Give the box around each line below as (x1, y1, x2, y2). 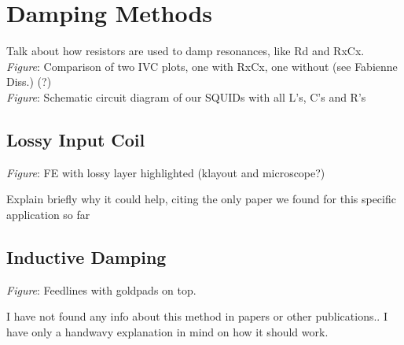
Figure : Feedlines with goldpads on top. (6, 281, 196, 298)
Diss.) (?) (6, 73, 52, 90)
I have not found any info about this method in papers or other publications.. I (6, 308, 387, 325)
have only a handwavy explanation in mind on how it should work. (6, 323, 329, 339)
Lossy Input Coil (6, 127, 145, 151)
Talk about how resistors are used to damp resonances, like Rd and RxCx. (6, 43, 365, 59)
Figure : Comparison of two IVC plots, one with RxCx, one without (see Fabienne (6, 57, 398, 74)
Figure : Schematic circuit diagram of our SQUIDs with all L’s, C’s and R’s (6, 88, 366, 105)
